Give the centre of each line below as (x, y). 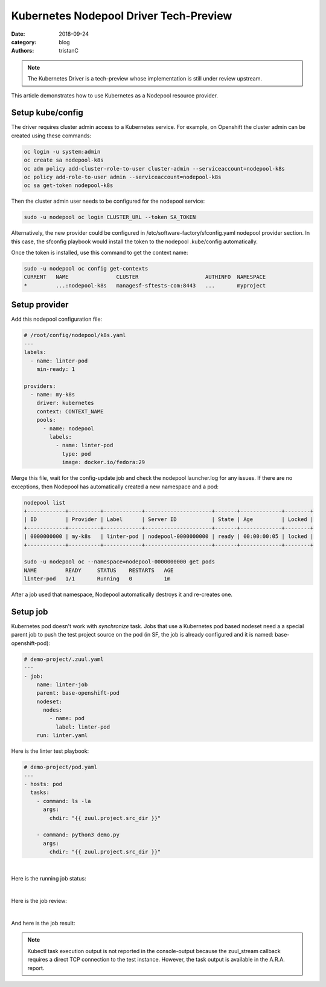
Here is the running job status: (49, 879)
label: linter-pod (83, 727)
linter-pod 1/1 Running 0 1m (97, 579)
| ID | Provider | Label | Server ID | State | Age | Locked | (169, 520)
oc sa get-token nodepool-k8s (69, 185)
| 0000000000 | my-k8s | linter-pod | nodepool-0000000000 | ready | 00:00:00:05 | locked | (169, 536)
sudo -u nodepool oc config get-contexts (86, 269)
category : (24, 42)
